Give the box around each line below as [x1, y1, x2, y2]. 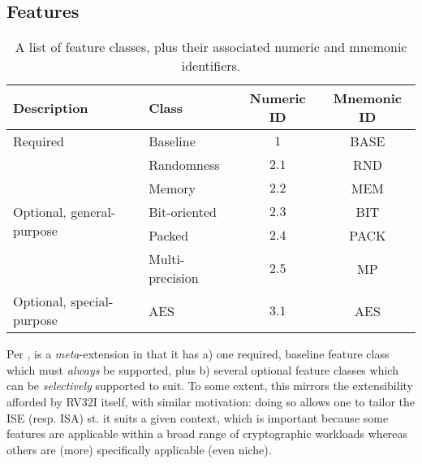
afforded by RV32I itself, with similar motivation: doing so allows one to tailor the [6, 392, 416, 410]
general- [71, 202, 116, 222]
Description [13, 98, 88, 117]
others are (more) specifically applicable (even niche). [6, 440, 272, 457]
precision [149, 268, 199, 288]
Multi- [149, 249, 185, 269]
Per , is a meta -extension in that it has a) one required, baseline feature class [6, 345, 390, 362]
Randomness [149, 155, 220, 175]
